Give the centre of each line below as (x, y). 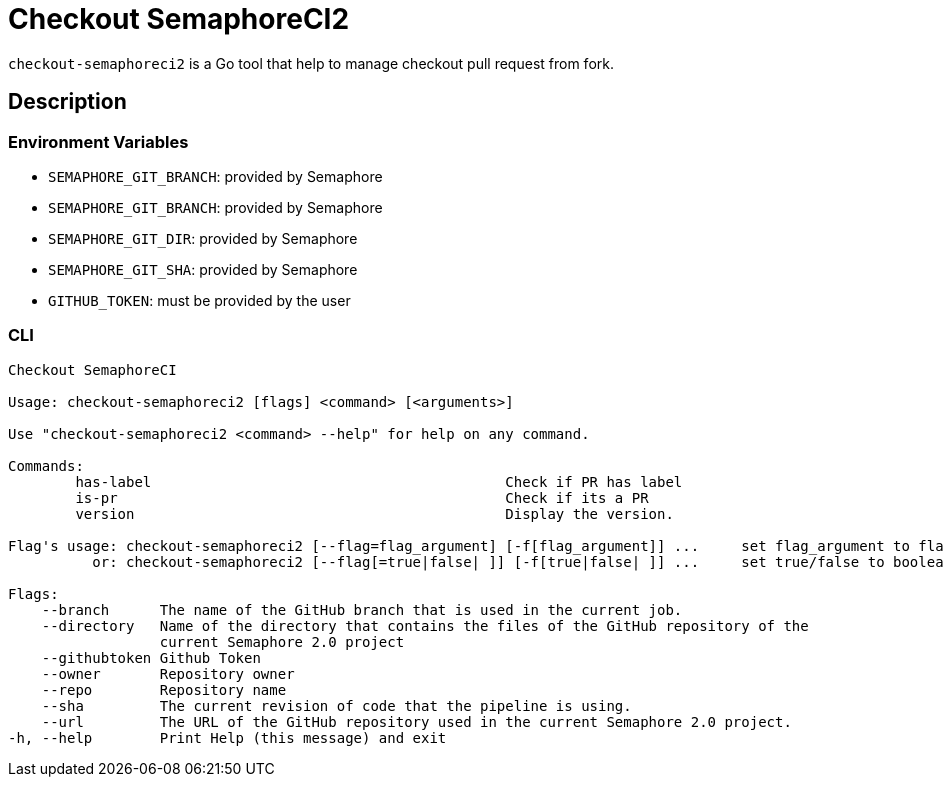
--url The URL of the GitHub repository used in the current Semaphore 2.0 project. (416, 721)
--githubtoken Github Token (151, 657)
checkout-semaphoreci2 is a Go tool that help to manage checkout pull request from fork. (311, 63)
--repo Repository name (164, 689)
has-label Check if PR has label (379, 481)
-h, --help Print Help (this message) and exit (227, 737)
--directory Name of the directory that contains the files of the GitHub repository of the (425, 625)
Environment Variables (98, 141)
